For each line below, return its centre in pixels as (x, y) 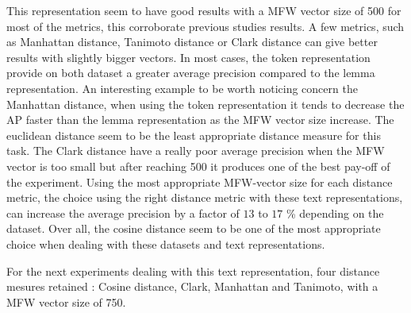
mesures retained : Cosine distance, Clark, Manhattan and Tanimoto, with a (192, 286)
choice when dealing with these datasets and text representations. (166, 243)
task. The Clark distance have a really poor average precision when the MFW (196, 151)
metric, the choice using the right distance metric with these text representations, (205, 197)
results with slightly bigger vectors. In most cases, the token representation (188, 57)
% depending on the (335, 213)
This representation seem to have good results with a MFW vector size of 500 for (204, 10)
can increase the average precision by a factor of (123, 213)
